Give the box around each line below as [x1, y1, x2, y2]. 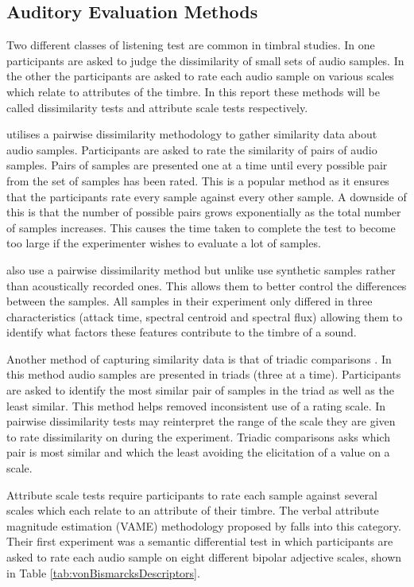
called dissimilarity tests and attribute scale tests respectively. [6, 99, 308, 115]
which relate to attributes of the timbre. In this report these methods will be [6, 83, 380, 99]
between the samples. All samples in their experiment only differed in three [6, 293, 373, 309]
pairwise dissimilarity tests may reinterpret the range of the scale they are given [6, 413, 396, 430]
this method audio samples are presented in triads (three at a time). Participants [6, 366, 401, 383]
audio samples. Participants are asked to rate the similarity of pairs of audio [6, 141, 377, 157]
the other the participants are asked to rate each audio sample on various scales [6, 68, 394, 84]
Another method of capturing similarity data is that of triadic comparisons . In [6, 350, 392, 367]
